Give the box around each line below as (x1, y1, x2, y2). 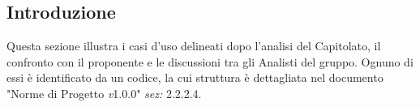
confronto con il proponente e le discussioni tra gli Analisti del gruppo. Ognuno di (6, 53, 414, 70)
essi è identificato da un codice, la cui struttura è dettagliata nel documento (6, 69, 384, 86)
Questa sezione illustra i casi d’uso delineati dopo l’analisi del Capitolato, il (6, 37, 381, 54)
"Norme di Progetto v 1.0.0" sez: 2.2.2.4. (6, 84, 202, 101)
